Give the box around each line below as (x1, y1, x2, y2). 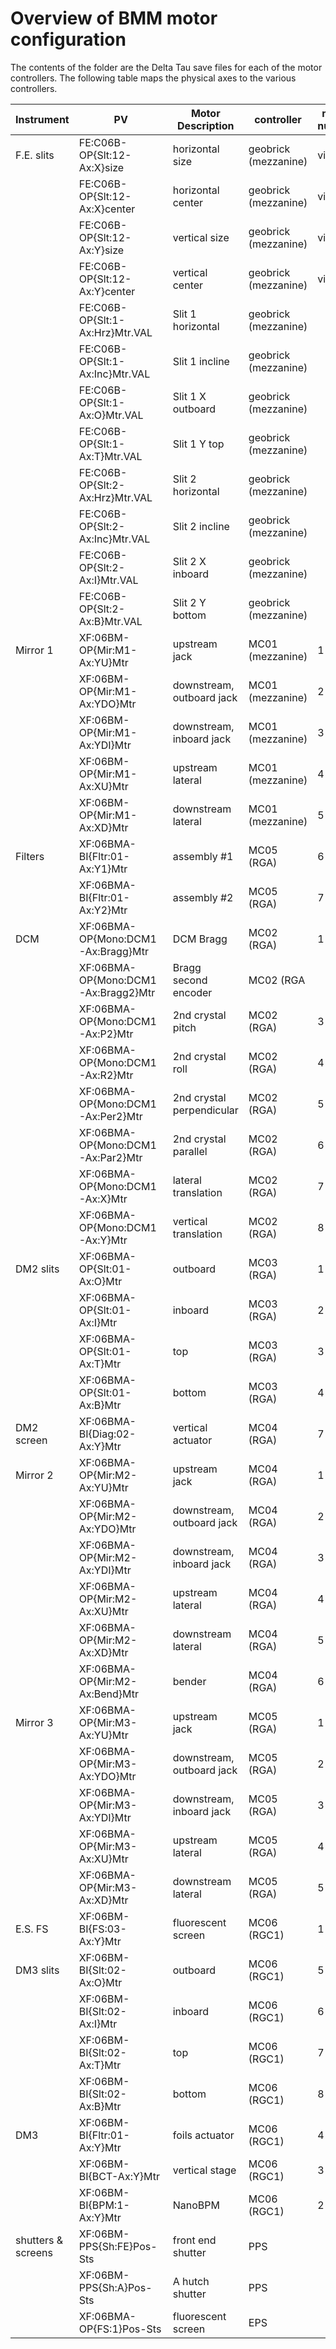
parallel (172, 1144, 208, 1158)
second (172, 973, 208, 987)
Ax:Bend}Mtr (78, 1687, 140, 1701)
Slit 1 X (172, 389, 207, 403)
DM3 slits (15, 1963, 60, 1977)
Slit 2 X (172, 554, 207, 568)
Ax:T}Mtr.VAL (78, 449, 143, 463)
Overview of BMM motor (10, 7, 218, 30)
